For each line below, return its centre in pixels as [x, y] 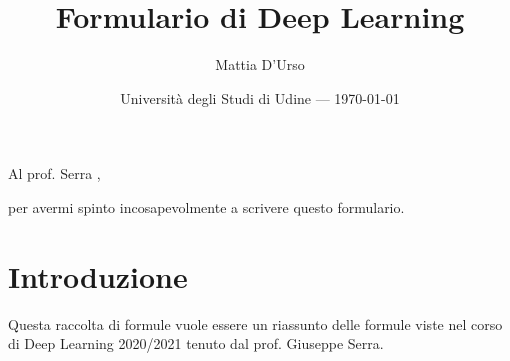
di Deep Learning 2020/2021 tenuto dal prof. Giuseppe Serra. [196, 343]
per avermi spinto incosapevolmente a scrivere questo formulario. [206, 206]
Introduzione [98, 275]
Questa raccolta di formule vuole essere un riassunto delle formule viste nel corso [255, 323]
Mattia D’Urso [260, 64]
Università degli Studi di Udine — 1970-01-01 [260, 97]
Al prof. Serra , [54, 173]
